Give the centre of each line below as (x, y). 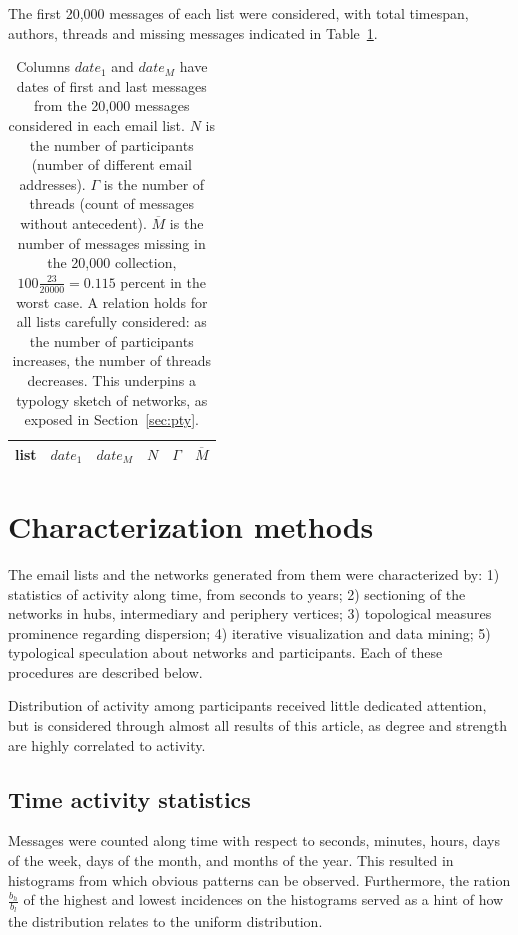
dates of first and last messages (111, 85)
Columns (43, 66)
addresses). (52, 183)
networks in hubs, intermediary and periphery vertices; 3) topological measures (250, 613)
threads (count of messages (111, 203)
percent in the (163, 281)
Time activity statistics (129, 798)
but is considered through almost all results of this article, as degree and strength (258, 725)
